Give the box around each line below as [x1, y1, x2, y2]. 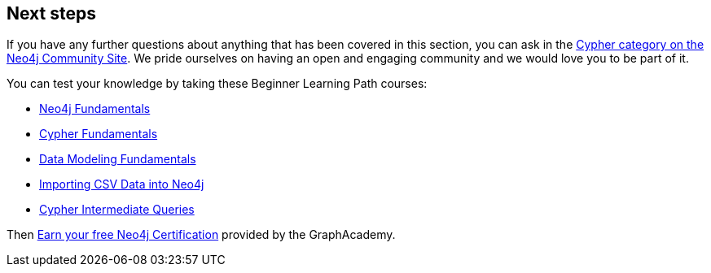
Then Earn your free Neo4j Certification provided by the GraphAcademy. [7, 227, 396, 242]
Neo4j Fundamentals [39, 102, 151, 116]
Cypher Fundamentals [39, 127, 158, 141]
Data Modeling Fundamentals [39, 152, 196, 167]
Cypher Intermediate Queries [39, 202, 195, 217]
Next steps [7, 3, 96, 24]
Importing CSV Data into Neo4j [39, 177, 204, 192]
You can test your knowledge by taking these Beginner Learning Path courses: [7, 76, 428, 91]
